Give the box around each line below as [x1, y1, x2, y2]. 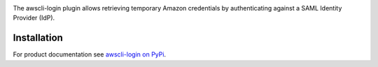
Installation [13, 32, 63, 44]
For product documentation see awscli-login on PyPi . [13, 50, 167, 59]
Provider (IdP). [13, 14, 55, 22]
